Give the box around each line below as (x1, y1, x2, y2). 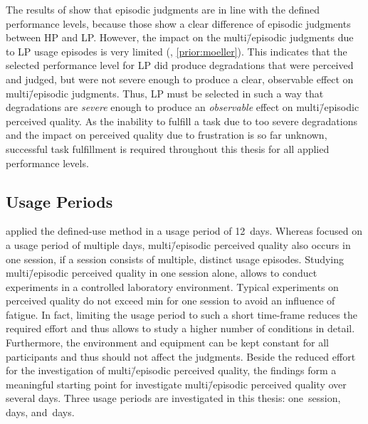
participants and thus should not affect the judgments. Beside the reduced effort (6, 349, 356, 364)
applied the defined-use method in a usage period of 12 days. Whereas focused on (6, 223, 362, 238)
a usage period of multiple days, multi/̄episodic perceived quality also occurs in (6, 237, 351, 252)
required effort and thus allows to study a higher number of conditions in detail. (6, 321, 355, 336)
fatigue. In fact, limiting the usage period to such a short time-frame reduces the (6, 307, 357, 322)
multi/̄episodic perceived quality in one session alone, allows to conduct (6, 265, 317, 280)
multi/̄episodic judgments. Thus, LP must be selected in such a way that (6, 85, 324, 100)
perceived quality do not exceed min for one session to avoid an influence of (6, 293, 335, 308)
